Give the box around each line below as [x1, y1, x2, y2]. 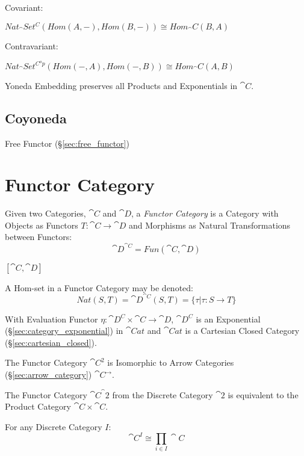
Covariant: [5, 1, 43, 13]
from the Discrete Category [112, 388, 213, 401]
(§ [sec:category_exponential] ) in [5, 324, 123, 337]
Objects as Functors [5, 218, 78, 231]
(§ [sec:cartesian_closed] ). [5, 336, 97, 348]
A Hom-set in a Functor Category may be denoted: [5, 281, 193, 294]
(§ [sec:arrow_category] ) [5, 368, 92, 381]
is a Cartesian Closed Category [185, 324, 300, 337]
